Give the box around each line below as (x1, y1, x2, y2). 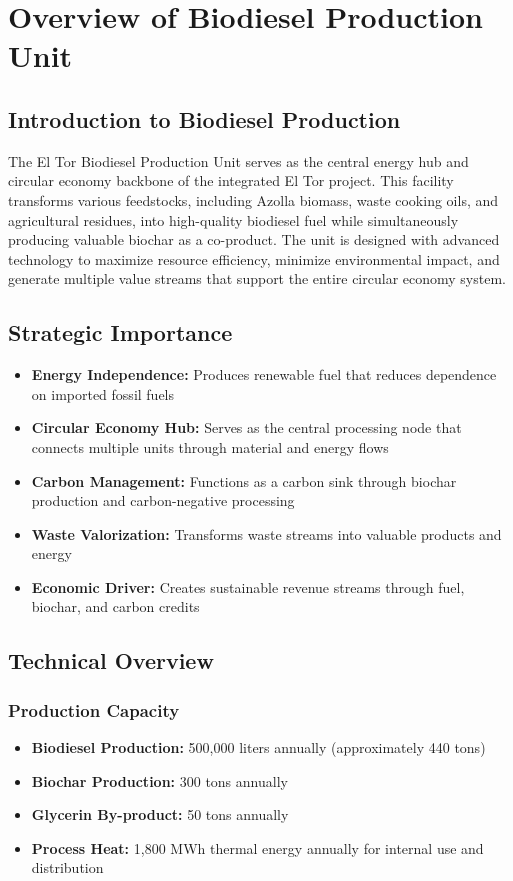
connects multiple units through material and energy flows (31, 436, 389, 457)
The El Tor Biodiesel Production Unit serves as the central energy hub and (8, 150, 469, 171)
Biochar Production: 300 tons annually (31, 770, 288, 791)
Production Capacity (8, 697, 180, 722)
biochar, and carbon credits (31, 596, 200, 617)
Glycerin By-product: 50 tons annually (31, 804, 289, 825)
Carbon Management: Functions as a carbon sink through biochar (31, 470, 457, 491)
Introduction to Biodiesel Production (8, 103, 401, 134)
